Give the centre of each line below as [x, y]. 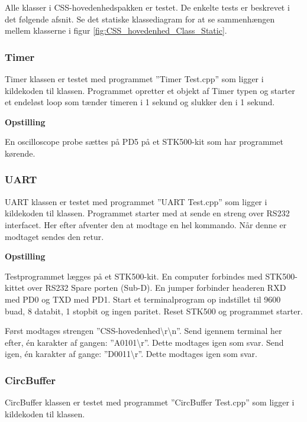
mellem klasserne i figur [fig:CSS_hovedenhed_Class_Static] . [116, 30]
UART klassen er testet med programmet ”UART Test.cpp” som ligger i [136, 201]
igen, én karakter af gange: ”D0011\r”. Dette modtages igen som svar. [131, 354]
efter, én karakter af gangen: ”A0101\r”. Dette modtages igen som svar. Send [144, 342]
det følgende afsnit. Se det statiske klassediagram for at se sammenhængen [140, 19]
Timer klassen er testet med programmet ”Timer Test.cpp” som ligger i [134, 79]
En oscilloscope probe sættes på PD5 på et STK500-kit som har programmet [144, 142]
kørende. [20, 153]
